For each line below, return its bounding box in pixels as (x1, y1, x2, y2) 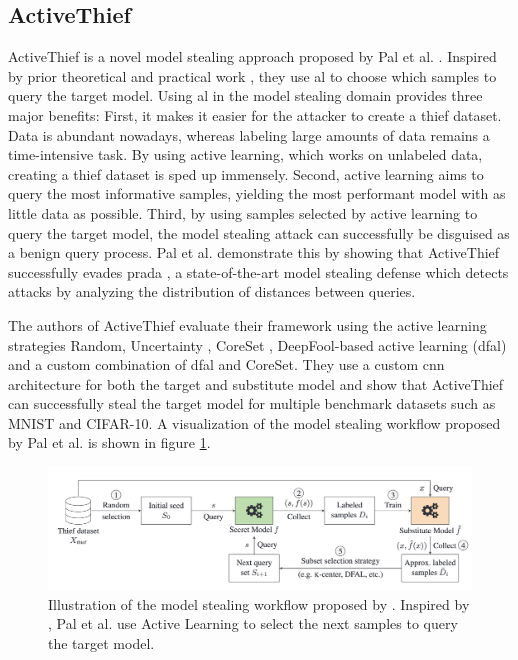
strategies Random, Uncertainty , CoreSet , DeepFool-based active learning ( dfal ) (8, 334, 507, 355)
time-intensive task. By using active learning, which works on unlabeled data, (8, 144, 483, 165)
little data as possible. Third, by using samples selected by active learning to (8, 202, 478, 223)
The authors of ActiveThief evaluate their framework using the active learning (8, 314, 487, 335)
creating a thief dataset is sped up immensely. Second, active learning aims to (8, 163, 484, 184)
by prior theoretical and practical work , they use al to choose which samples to (8, 65, 497, 86)
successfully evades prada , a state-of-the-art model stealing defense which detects (8, 261, 509, 282)
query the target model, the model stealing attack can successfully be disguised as (8, 222, 510, 243)
